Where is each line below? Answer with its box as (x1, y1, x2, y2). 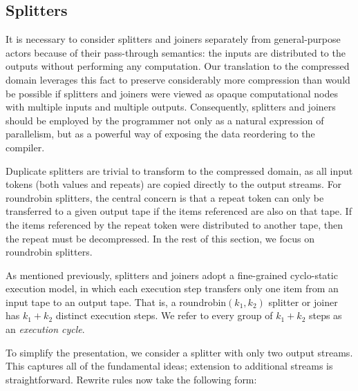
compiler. (6, 140, 45, 154)
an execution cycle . (6, 322, 85, 336)
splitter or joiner (268, 294, 338, 309)
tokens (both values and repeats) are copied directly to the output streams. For (6, 177, 342, 191)
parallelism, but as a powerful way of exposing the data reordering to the (6, 126, 315, 141)
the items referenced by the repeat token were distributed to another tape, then (6, 217, 343, 231)
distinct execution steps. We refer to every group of (55, 308, 273, 323)
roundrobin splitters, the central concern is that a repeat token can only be (6, 190, 324, 204)
